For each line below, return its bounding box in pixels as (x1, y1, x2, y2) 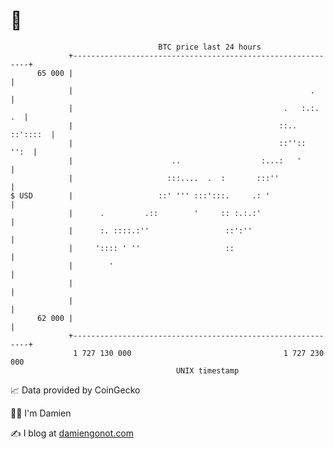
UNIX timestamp (175, 365, 240, 376)
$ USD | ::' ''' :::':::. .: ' (10, 190, 271, 201)
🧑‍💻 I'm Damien (10, 407, 72, 419)
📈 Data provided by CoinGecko (10, 384, 141, 396)
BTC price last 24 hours (158, 42, 262, 52)
